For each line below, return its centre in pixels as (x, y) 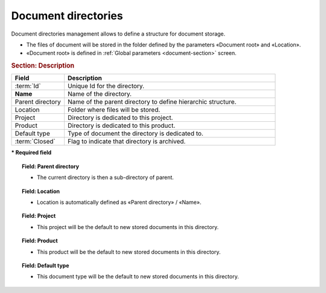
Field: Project (39, 216)
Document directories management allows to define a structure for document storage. (118, 34)
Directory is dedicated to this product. (121, 125)
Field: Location (41, 191)
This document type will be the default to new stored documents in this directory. (138, 277)
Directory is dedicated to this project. (120, 118)
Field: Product (40, 241)
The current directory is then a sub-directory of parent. (106, 177)
